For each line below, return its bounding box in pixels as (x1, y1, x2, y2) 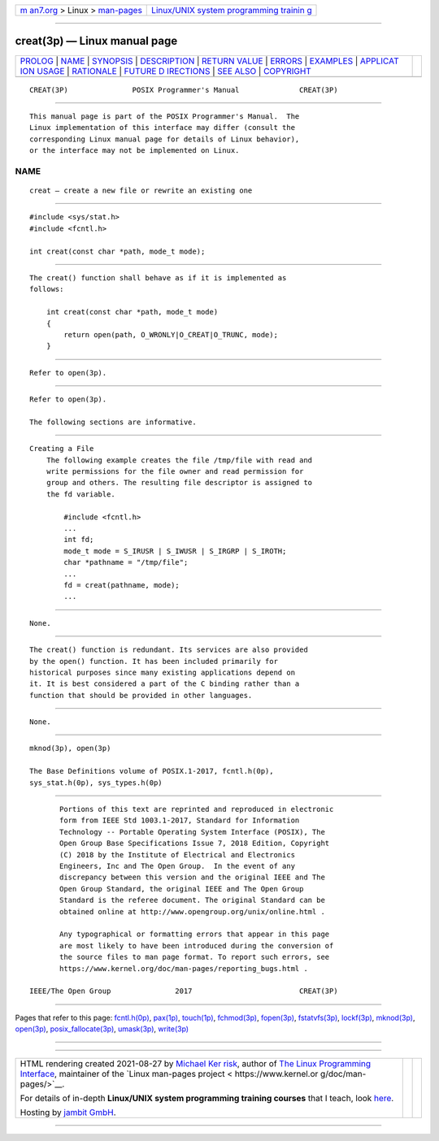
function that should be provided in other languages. (29, 691, 253, 700)
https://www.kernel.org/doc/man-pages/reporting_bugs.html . (59, 964, 308, 973)
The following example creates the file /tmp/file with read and (46, 455, 313, 465)
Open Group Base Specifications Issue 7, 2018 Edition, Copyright (59, 839, 330, 848)
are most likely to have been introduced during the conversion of (59, 941, 334, 950)
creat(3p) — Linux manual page (15, 34, 178, 48)
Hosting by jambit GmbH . (20, 1107, 117, 1118)
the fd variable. (46, 489, 115, 499)
